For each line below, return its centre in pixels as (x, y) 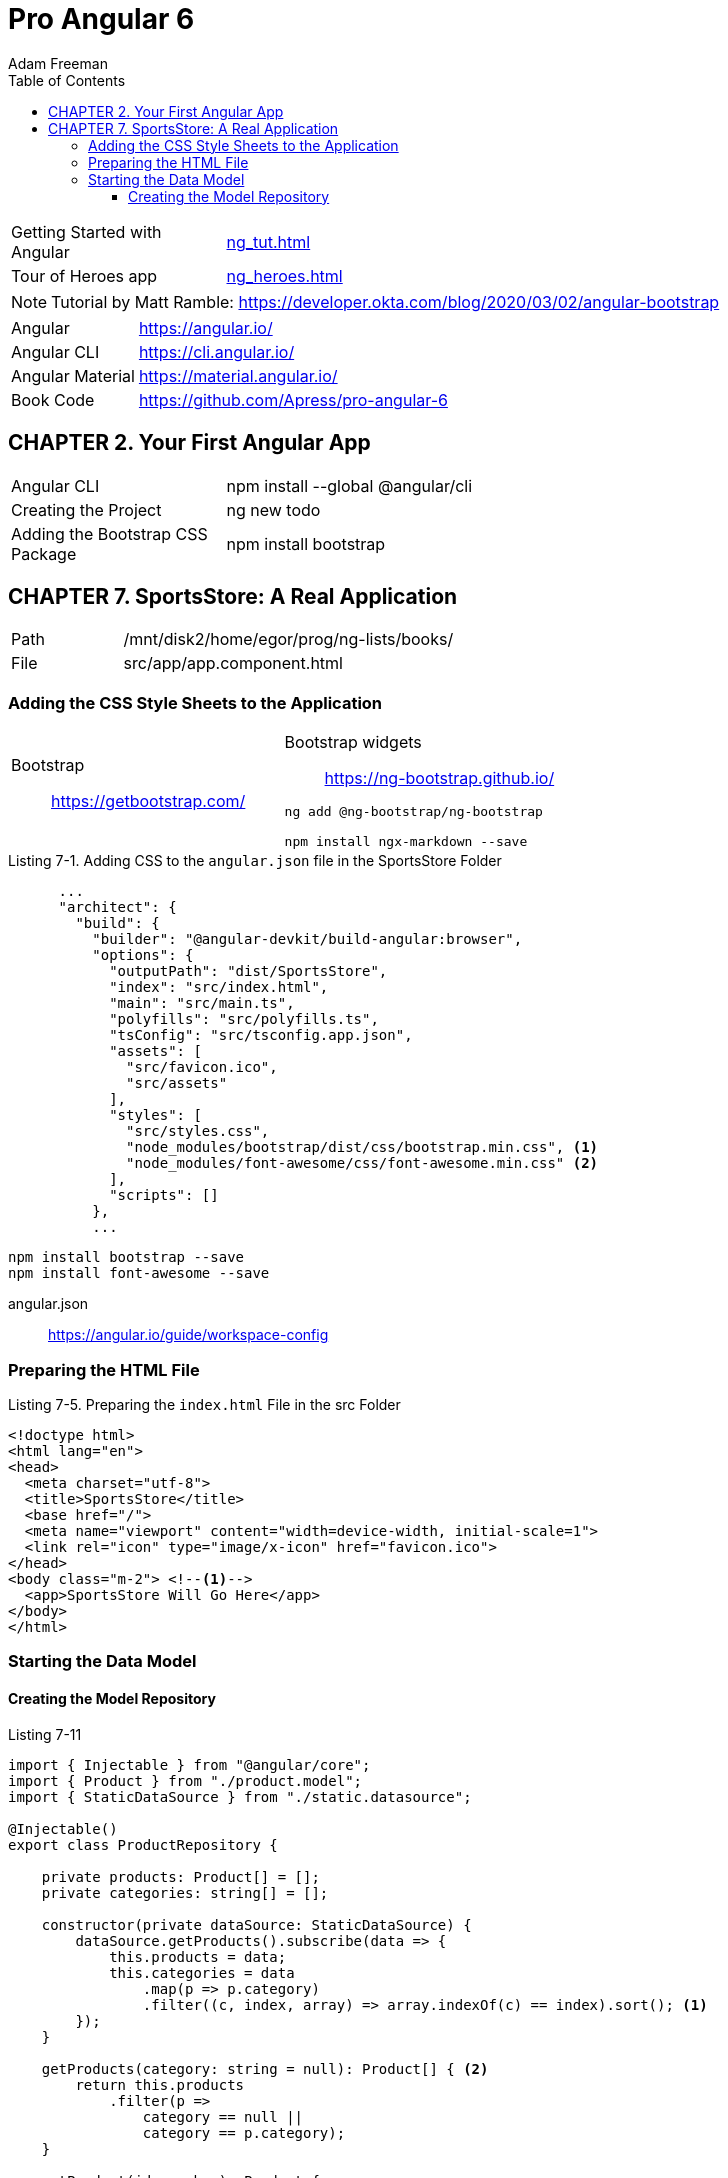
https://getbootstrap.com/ (148, 800)
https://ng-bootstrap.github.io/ (439, 778)
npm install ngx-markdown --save (406, 842)
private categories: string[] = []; (185, 1892)
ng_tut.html (268, 241)
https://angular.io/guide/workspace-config (188, 1335)
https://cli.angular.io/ (216, 351)
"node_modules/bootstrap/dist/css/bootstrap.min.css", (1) (362, 1147)
